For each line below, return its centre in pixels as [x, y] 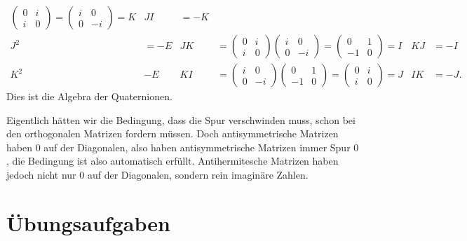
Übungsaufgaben [88, 222]
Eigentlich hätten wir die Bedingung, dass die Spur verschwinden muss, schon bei [181, 119]
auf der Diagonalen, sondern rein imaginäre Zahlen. [198, 175]
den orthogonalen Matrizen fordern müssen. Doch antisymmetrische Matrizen [172, 133]
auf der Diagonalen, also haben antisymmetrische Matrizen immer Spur [197, 147]
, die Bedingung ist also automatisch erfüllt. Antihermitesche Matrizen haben [172, 161]
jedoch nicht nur [41, 175]
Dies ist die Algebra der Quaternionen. [89, 96]
